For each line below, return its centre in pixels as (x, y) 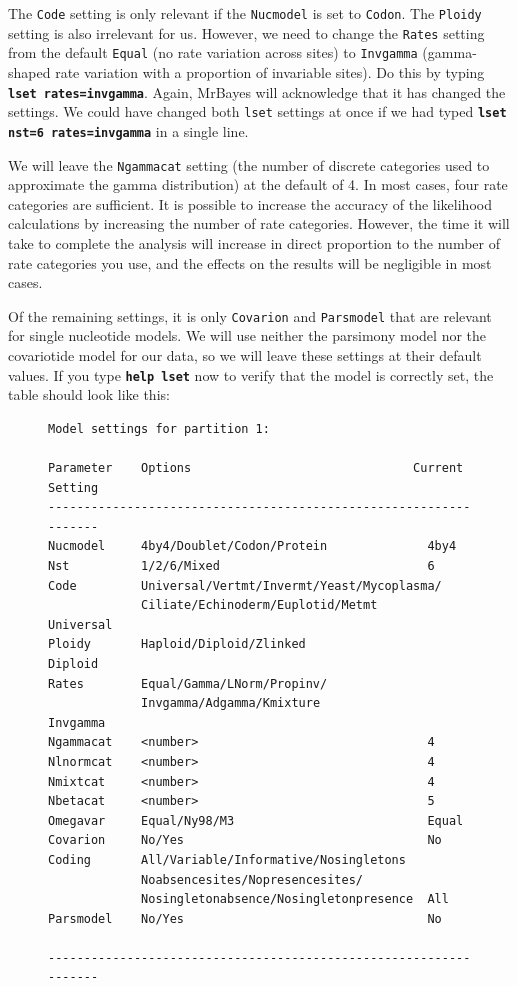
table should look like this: (89, 394)
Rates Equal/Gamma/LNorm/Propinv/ (188, 683)
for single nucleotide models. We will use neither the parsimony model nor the (247, 335)
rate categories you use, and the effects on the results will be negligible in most (250, 262)
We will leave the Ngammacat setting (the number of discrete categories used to (249, 164)
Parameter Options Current (256, 468)
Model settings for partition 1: (159, 428)
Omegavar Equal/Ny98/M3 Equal (256, 820)
